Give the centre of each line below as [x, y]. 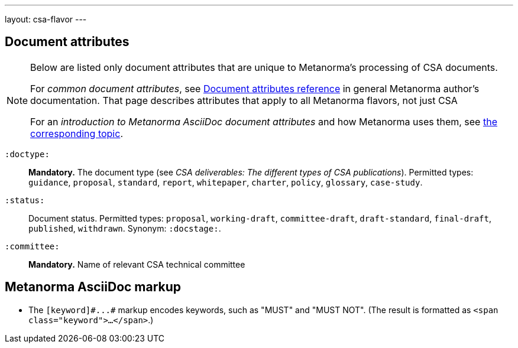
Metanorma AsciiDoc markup [93, 287]
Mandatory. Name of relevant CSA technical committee [137, 264]
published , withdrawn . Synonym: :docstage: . [125, 228]
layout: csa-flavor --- [46, 19]
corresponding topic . [77, 133]
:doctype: [27, 154]
